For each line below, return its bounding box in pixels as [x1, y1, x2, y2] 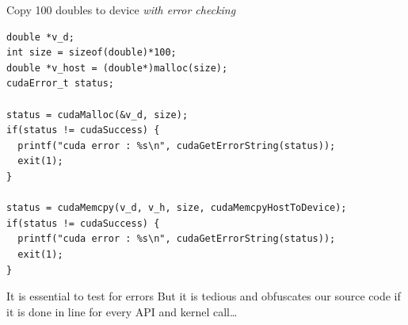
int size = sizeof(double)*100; [6, 47, 177, 59]
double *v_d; [6, 31, 74, 43]
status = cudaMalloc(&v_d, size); [6, 109, 189, 120]
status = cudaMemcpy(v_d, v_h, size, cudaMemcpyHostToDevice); [6, 202, 347, 214]
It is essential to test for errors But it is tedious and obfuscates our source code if [6, 288, 401, 304]
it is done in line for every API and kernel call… [6, 303, 238, 319]
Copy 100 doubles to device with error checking [6, 2, 236, 17]
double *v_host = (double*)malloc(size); [6, 62, 228, 74]
